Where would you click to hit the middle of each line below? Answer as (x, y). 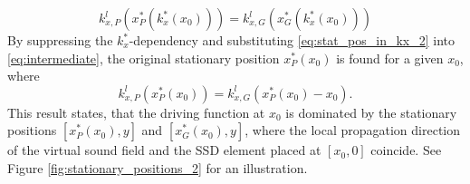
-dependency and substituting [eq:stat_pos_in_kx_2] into (292, 40)
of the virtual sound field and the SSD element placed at (164, 150)
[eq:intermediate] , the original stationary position (144, 58)
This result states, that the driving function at (136, 112)
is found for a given (390, 58)
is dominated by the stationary (371, 112)
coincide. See (406, 150)
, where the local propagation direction (353, 130)
